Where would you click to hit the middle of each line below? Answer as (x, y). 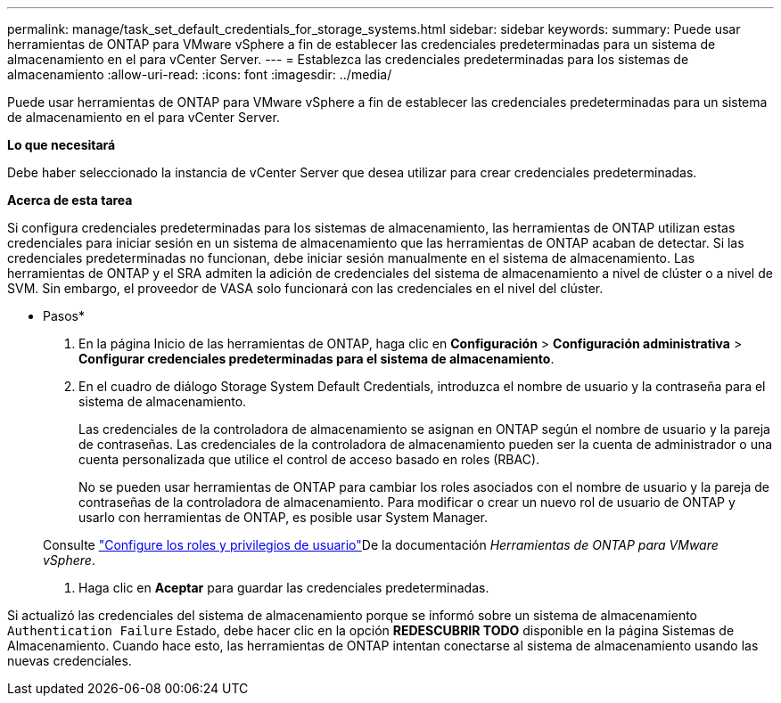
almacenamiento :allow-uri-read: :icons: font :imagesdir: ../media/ (200, 74)
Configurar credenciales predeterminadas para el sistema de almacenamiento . (317, 359)
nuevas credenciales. (70, 661)
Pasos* (64, 316)
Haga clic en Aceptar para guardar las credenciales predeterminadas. (284, 588)
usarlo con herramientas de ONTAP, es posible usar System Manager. (284, 517)
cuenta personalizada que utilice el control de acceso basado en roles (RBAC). (309, 459)
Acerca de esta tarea (70, 200)
